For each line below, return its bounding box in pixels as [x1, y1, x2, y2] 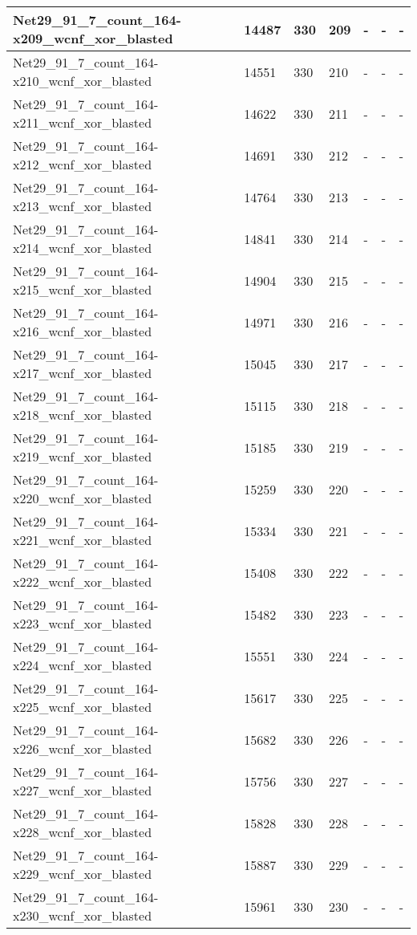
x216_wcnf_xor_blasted [13, 322, 152, 340]
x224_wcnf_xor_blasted [13, 656, 152, 674]
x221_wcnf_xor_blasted [13, 531, 152, 549]
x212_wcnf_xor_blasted [13, 155, 152, 173]
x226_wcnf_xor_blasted [13, 739, 152, 758]
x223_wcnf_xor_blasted [13, 614, 152, 632]
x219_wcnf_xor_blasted [13, 447, 152, 465]
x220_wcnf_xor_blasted [13, 489, 152, 507]
